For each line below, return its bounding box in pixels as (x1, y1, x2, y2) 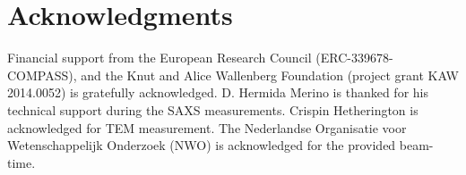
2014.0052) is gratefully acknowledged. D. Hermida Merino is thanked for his (7, 83, 428, 102)
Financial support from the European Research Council (7, 48, 312, 67)
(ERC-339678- (315, 48, 393, 67)
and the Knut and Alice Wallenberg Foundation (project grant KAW (81, 65, 459, 84)
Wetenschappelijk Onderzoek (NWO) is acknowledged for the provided (7, 136, 396, 154)
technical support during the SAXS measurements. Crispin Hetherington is (7, 100, 419, 119)
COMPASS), (7, 65, 77, 84)
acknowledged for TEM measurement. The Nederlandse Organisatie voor (7, 118, 407, 137)
